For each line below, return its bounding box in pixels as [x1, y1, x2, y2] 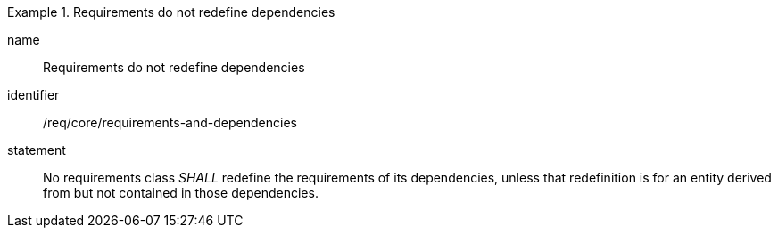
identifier [7, 87, 60, 102]
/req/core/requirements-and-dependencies [43, 115, 297, 130]
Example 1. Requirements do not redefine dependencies [7, 4, 335, 20]
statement [7, 142, 66, 158]
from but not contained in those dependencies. [43, 185, 319, 200]
